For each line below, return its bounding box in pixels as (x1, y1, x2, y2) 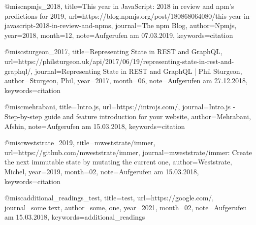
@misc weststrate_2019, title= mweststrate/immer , (4, 137, 156, 148)
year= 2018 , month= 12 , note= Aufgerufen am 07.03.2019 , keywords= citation (4, 30, 233, 40)
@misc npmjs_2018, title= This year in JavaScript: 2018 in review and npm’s (4, 1, 234, 11)
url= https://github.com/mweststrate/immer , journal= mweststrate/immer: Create (4, 147, 252, 157)
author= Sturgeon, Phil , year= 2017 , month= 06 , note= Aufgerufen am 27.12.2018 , (4, 75, 248, 86)
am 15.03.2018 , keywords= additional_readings (4, 212, 145, 222)
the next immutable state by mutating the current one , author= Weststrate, (4, 157, 232, 167)
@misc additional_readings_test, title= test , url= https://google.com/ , (4, 193, 214, 203)
